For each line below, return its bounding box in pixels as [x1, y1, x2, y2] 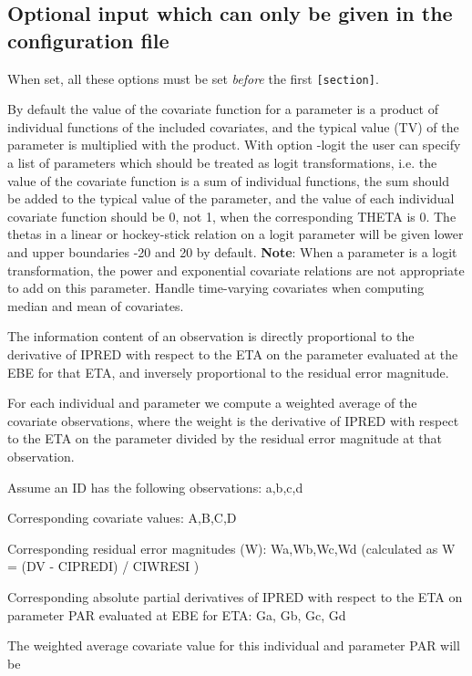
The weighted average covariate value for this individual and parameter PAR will [7, 636, 460, 655]
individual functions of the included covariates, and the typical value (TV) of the [7, 117, 459, 136]
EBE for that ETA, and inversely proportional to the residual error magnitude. [7, 362, 449, 381]
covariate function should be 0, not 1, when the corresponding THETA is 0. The [7, 206, 457, 225]
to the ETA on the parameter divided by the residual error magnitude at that [7, 429, 442, 448]
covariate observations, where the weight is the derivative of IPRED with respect [7, 411, 459, 430]
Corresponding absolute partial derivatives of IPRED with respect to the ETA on [7, 587, 463, 606]
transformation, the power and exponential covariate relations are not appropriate [7, 260, 465, 279]
